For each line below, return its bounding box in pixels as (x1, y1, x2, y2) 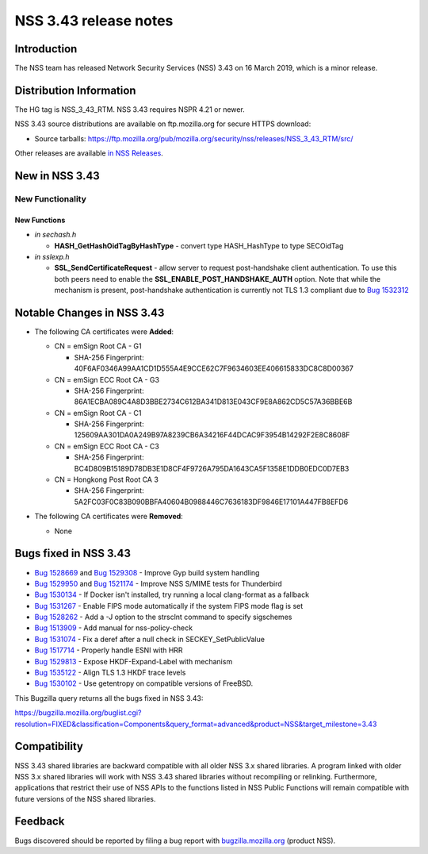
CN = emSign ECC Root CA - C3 (54, 441, 160, 451)
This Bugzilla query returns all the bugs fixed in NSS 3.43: (14, 693, 204, 702)
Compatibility (14, 740, 83, 753)
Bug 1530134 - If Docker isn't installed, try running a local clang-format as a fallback (34, 590, 309, 599)
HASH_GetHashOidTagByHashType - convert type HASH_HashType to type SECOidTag (54, 240, 344, 250)
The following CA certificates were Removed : (34, 512, 184, 521)
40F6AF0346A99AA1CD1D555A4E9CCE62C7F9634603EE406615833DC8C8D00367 (74, 364, 354, 373)
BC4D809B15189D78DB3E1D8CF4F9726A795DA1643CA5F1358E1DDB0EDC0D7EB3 (74, 464, 350, 473)
